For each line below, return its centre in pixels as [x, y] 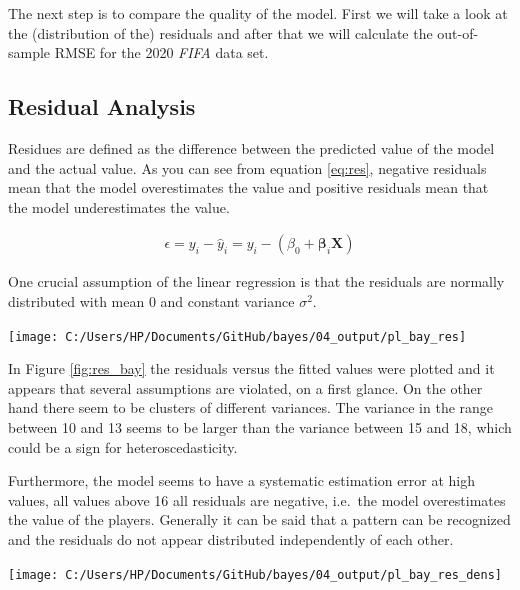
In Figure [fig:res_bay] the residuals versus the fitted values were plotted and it [251, 368]
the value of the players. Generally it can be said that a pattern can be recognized [259, 519]
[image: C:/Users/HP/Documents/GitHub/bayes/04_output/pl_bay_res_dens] [255, 574]
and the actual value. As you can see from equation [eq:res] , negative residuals [247, 167]
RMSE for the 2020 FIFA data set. [161, 52]
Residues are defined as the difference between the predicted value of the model [251, 147]
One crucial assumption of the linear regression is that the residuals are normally [256, 281]
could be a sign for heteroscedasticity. [123, 446]
